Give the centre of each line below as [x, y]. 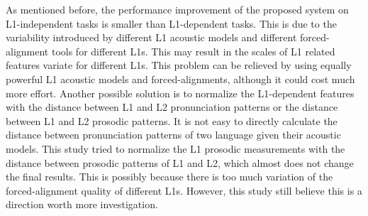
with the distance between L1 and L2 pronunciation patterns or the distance [172, 107]
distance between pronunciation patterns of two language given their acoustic [173, 135]
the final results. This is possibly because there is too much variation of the [169, 177]
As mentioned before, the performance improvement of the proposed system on [177, 9]
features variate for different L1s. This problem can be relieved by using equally [179, 65]
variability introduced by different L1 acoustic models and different [151, 37]
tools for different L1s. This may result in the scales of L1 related [193, 51]
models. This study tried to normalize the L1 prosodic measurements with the [175, 148]
